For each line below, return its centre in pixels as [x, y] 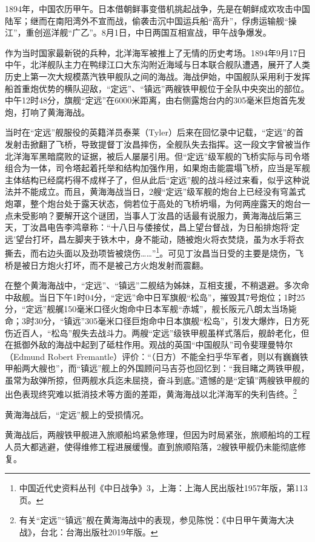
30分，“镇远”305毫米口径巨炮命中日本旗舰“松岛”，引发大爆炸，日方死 [172, 320]
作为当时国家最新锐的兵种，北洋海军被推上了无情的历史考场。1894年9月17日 [155, 52]
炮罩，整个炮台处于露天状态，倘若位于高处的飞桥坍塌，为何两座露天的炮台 [153, 203]
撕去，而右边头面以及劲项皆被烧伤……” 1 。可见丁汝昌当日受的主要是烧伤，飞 [154, 252]
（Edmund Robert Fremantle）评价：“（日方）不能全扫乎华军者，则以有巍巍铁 [157, 356]
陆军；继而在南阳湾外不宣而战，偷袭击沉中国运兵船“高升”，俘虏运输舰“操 [151, 20]
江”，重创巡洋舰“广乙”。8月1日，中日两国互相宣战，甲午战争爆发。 [138, 32]
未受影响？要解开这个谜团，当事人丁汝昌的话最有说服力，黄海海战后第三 [157, 215]
